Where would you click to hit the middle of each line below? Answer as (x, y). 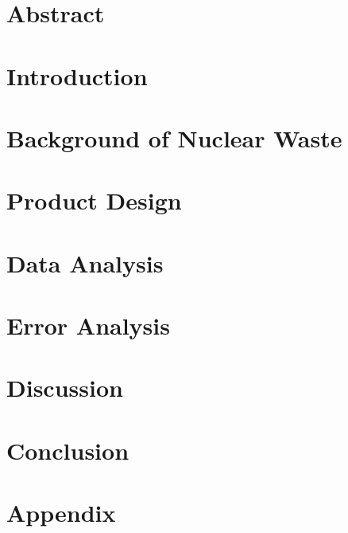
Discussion (65, 388)
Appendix (61, 513)
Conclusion (68, 450)
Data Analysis (85, 263)
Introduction (77, 75)
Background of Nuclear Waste (174, 137)
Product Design (94, 200)
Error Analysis (88, 325)
